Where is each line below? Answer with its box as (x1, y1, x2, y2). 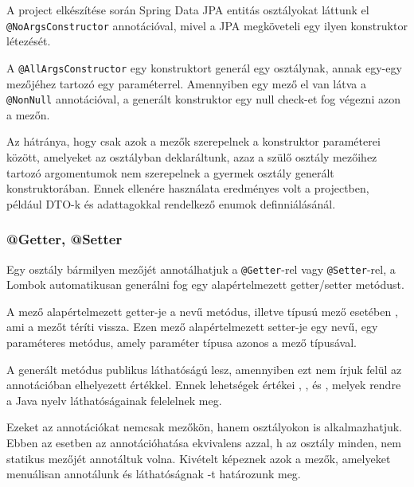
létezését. (6, 33, 51, 49)
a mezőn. (6, 106, 50, 123)
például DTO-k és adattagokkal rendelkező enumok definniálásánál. (6, 195, 336, 212)
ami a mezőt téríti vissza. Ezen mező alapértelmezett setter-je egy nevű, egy (6, 318, 378, 335)
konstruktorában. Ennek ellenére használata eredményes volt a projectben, (6, 180, 369, 197)
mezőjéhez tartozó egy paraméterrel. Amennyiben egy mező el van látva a (6, 75, 366, 92)
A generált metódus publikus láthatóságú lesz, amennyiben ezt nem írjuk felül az (6, 360, 402, 377)
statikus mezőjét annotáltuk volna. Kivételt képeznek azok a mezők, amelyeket (6, 450, 391, 466)
